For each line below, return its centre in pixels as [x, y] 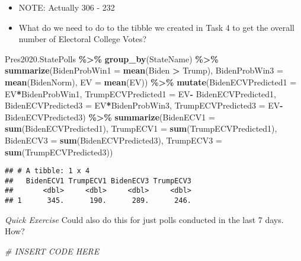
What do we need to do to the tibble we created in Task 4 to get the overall [157, 27]
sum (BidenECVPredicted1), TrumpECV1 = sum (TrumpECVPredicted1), [141, 128]
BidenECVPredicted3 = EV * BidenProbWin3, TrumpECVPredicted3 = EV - [144, 105]
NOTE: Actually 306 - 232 [67, 7]
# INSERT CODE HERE [52, 251]
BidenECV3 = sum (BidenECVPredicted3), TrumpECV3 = [113, 140]
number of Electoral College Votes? [83, 39]
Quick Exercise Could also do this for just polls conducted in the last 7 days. [144, 219]
